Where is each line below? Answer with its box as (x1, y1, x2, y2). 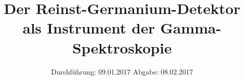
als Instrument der (23, 17, 155, 38)
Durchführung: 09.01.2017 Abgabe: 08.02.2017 (51, 66, 193, 76)
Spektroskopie (72, 37, 172, 57)
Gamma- (160, 17, 221, 38)
